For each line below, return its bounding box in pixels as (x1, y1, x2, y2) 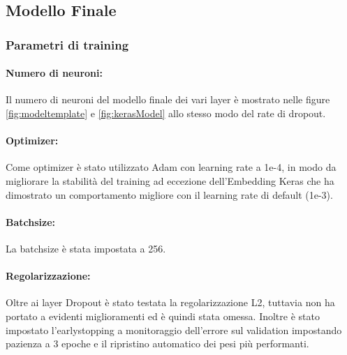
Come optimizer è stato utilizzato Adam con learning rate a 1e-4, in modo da (6, 160, 337, 174)
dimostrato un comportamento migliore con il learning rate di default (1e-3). (6, 187, 333, 202)
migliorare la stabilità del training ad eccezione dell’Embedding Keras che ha (6, 174, 334, 188)
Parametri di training (6, 36, 129, 53)
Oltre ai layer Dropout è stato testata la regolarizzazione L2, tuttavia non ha (6, 295, 335, 310)
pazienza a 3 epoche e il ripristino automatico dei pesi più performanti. (6, 336, 309, 351)
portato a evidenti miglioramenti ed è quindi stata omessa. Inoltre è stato (6, 308, 320, 323)
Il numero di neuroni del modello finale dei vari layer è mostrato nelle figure (6, 92, 330, 107)
